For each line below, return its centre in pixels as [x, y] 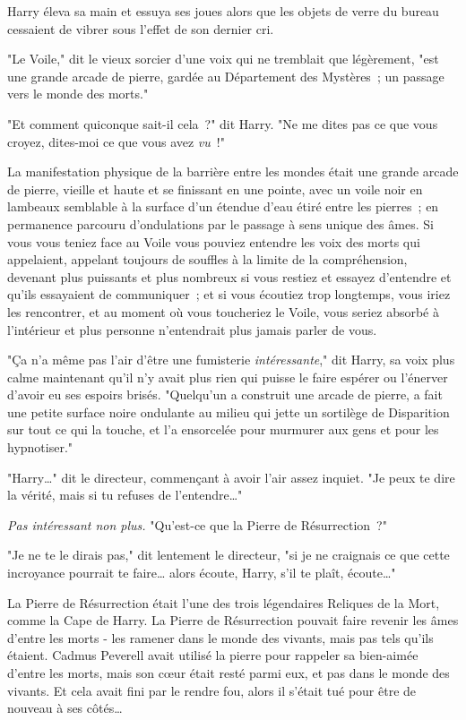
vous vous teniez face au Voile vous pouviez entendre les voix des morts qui [214, 241]
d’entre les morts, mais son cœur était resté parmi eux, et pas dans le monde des [229, 673]
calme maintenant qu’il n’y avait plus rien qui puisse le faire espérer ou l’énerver [228, 377]
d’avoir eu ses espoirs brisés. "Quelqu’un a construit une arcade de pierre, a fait [225, 394]
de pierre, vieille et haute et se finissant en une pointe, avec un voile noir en [215, 189]
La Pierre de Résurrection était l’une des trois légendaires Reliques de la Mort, [224, 602]
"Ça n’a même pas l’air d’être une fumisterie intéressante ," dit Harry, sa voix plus [231, 360]
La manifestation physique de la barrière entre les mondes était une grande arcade [233, 171]
